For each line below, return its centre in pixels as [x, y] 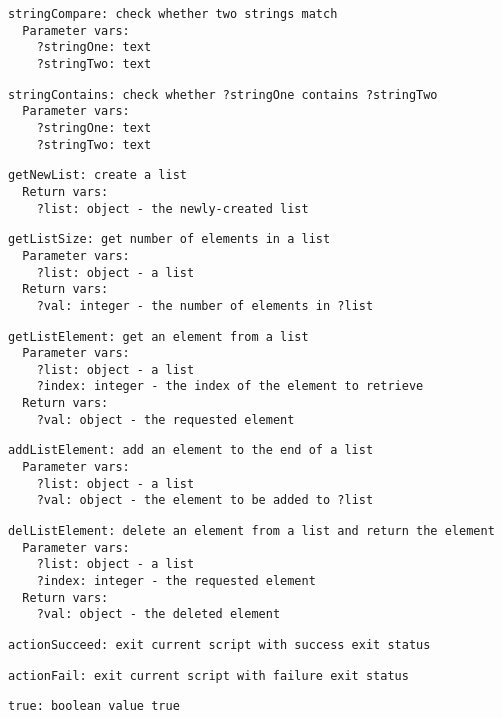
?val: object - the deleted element [158, 614]
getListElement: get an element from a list [158, 336]
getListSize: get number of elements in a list [169, 239]
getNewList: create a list [97, 175]
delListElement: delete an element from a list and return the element [251, 531]
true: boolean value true [94, 706]
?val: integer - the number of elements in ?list [205, 305]
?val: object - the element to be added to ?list [205, 500]
